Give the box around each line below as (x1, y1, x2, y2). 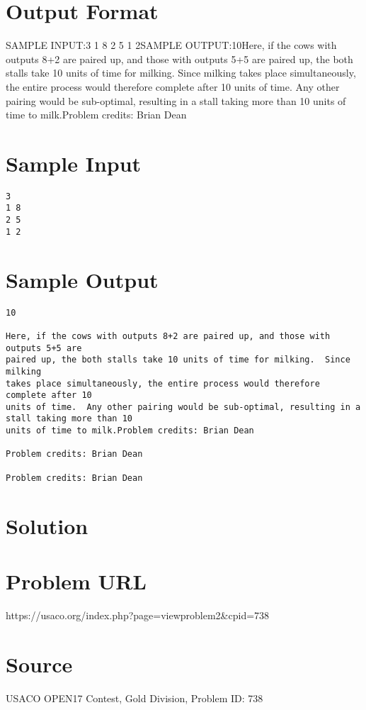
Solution (6, 511, 88, 540)
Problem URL (6, 566, 147, 595)
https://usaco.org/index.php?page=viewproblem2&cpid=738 (6, 607, 270, 622)
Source (6, 649, 73, 678)
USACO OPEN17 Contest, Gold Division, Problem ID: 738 (6, 690, 263, 705)
